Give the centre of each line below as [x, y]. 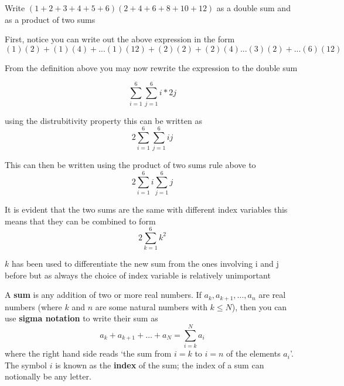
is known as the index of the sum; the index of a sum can [160, 365]
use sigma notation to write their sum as [81, 318]
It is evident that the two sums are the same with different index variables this [146, 209]
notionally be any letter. [48, 376]
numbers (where [33, 306]
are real [272, 295]
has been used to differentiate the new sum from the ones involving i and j [145, 264]
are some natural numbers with [151, 306]
